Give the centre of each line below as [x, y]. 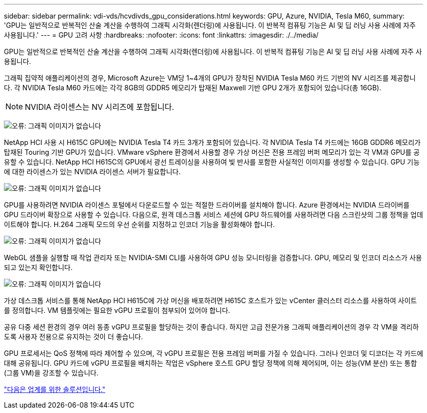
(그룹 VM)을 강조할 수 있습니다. [51, 373]
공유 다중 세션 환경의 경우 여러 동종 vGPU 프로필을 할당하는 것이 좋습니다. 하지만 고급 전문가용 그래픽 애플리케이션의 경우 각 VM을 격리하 [212, 327]
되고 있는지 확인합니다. [38, 267]
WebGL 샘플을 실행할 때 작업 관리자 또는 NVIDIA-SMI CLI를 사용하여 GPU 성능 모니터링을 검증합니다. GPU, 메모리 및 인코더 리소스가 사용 [213, 258]
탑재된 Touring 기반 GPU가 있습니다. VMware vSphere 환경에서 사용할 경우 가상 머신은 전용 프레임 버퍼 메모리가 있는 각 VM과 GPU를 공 [212, 152]
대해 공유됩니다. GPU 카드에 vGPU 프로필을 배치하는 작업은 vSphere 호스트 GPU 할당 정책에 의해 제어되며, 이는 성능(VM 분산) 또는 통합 [211, 363]
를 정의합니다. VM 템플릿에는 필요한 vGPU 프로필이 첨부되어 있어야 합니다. [117, 310]
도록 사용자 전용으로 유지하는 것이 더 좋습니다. [74, 337]
